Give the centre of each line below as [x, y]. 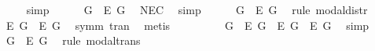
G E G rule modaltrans [73, 40]
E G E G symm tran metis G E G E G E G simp [187, 25]
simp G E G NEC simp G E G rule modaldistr [197, 9]
